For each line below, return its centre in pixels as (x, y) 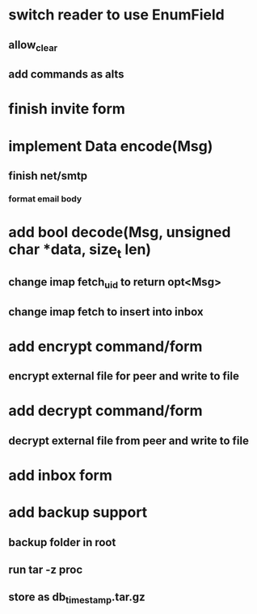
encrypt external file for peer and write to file (124, 377)
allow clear (33, 46)
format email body (45, 198)
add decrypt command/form (106, 411)
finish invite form (67, 109)
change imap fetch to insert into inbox (106, 312)
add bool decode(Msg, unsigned (120, 233)
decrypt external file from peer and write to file (128, 440)
